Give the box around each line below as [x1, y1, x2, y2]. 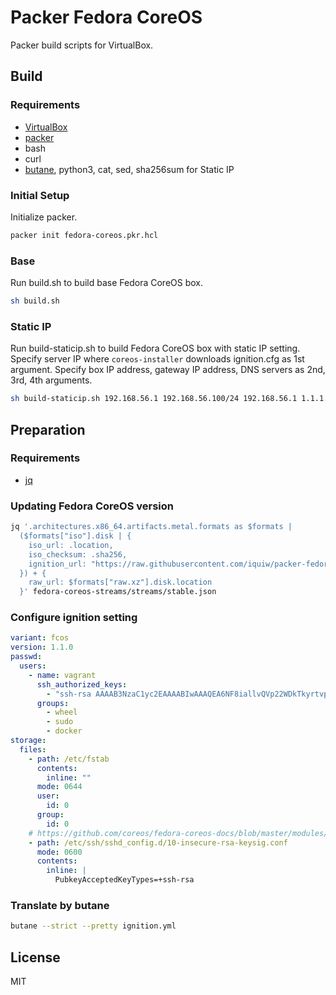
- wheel [46, 707, 78, 718]
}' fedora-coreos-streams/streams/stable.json [19, 587, 217, 597]
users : [19, 661, 47, 671]
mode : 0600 [36, 847, 83, 857]
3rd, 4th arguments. [10, 374, 93, 386]
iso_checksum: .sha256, [28, 549, 128, 560]
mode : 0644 [36, 782, 83, 792]
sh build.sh [10, 296, 60, 306]
